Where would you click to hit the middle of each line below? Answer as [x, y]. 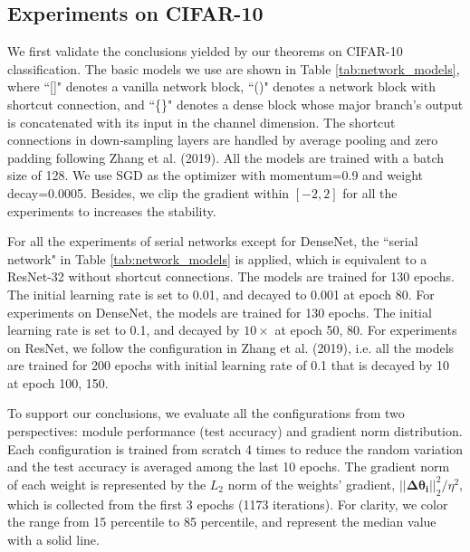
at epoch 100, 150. [58, 382]
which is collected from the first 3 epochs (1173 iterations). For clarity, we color [228, 504]
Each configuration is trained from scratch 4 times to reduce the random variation [235, 448]
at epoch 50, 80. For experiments [366, 330]
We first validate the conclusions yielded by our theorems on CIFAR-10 [205, 51]
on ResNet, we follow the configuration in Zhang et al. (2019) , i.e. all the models [231, 347]
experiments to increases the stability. [112, 210]
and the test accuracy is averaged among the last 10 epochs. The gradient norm [229, 466]
